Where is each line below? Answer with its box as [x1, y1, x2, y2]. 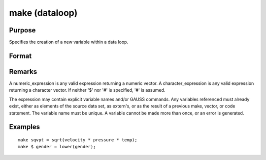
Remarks [9, 67, 37, 76]
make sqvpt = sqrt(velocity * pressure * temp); [18, 137, 137, 142]
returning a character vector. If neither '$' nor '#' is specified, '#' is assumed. [9, 87, 166, 93]
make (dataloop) [9, 7, 78, 18]
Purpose [9, 26, 36, 34]
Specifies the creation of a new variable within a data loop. [9, 39, 128, 45]
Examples [9, 123, 40, 131]
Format [9, 52, 32, 60]
